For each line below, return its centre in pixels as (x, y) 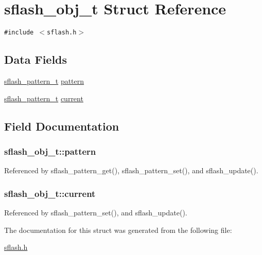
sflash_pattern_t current (44, 98)
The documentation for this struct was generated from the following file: (118, 230)
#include (19, 33)
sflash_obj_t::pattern (50, 151)
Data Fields (36, 59)
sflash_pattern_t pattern (44, 80)
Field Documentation (62, 126)
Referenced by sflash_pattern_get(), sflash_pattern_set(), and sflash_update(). (131, 170)
